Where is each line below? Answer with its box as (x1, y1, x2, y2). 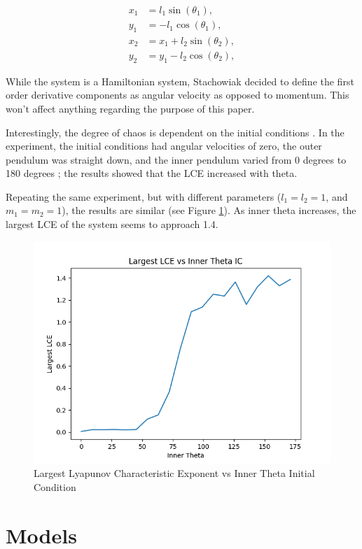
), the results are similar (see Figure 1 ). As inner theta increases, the (62, 203, 356, 218)
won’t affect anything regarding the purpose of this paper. (6, 101, 255, 115)
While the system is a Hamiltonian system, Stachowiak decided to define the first (6, 73, 354, 88)
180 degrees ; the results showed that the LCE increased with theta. (6, 166, 298, 180)
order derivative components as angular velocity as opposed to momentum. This (6, 87, 349, 102)
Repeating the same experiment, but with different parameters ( (6, 189, 281, 204)
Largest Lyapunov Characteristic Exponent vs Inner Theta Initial (34, 466, 315, 480)
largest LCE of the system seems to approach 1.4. (6, 217, 218, 231)
